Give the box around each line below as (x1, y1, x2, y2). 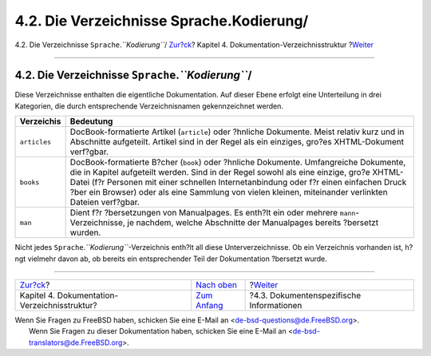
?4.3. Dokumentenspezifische (249, 290, 362, 301)
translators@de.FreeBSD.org (29, 338, 123, 347)
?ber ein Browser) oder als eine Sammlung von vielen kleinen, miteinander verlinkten (69, 187, 388, 198)
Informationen (249, 300, 302, 311)
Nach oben (196, 279, 237, 291)
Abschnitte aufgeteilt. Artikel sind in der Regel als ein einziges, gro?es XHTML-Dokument (69, 136, 405, 148)
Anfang (196, 300, 223, 311)
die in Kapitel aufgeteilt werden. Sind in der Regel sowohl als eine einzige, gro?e (69, 167, 370, 178)
